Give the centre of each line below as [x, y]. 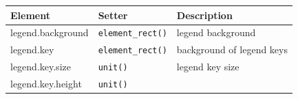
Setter [113, 15]
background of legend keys [232, 49]
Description [204, 15]
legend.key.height [46, 84]
